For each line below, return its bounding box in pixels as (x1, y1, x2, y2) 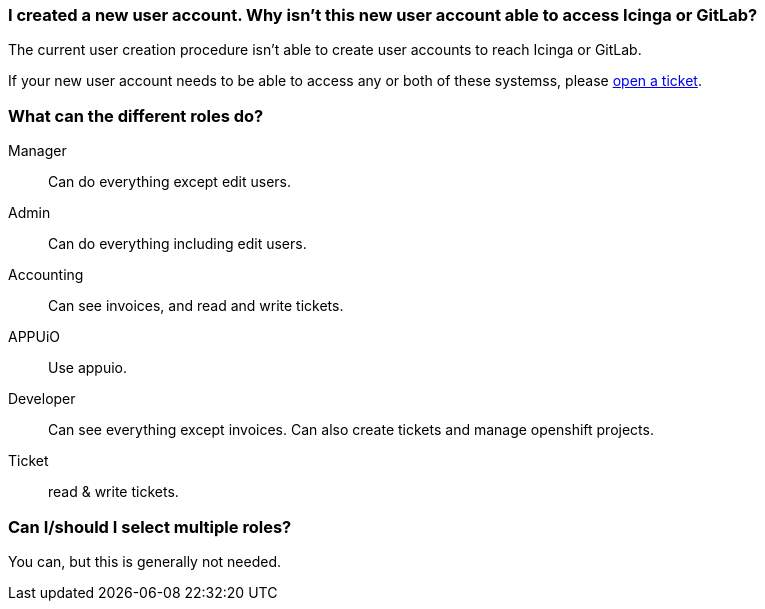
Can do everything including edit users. (48, 235, 307, 253)
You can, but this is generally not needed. (8, 552, 282, 570)
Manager (8, 142, 67, 160)
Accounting (8, 266, 84, 284)
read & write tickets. (48, 483, 179, 501)
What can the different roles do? (8, 105, 264, 126)
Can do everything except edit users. (48, 173, 292, 191)
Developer (8, 390, 76, 408)
